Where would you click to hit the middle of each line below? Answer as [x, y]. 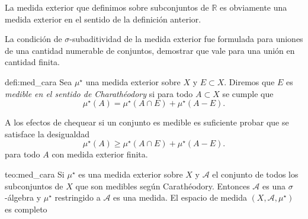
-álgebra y [23, 197]
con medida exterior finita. [100, 154]
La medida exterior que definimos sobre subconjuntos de [107, 7]
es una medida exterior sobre [131, 174]
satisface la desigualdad [47, 133]
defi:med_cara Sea [38, 81]
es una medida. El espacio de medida [180, 197]
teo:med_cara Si [35, 174]
